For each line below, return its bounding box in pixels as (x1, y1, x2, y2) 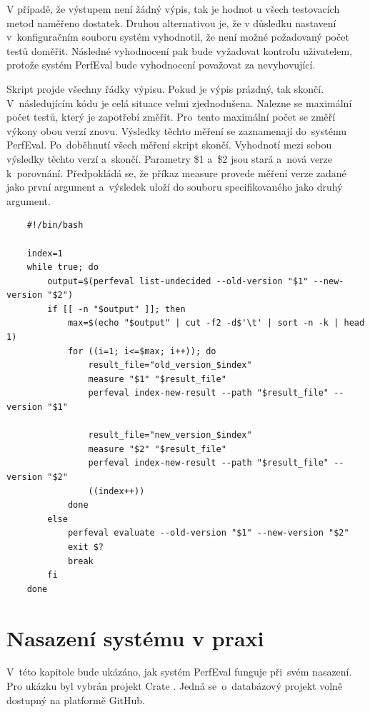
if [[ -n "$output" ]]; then (47, 304, 186, 314)
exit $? (67, 541, 104, 552)
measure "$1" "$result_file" (88, 373, 226, 384)
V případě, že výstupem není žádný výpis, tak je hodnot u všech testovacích (6, 1, 340, 16)
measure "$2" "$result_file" (88, 443, 226, 454)
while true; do (26, 262, 99, 273)
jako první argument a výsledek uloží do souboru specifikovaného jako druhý (6, 179, 343, 194)
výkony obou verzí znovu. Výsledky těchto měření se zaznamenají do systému (6, 123, 346, 138)
